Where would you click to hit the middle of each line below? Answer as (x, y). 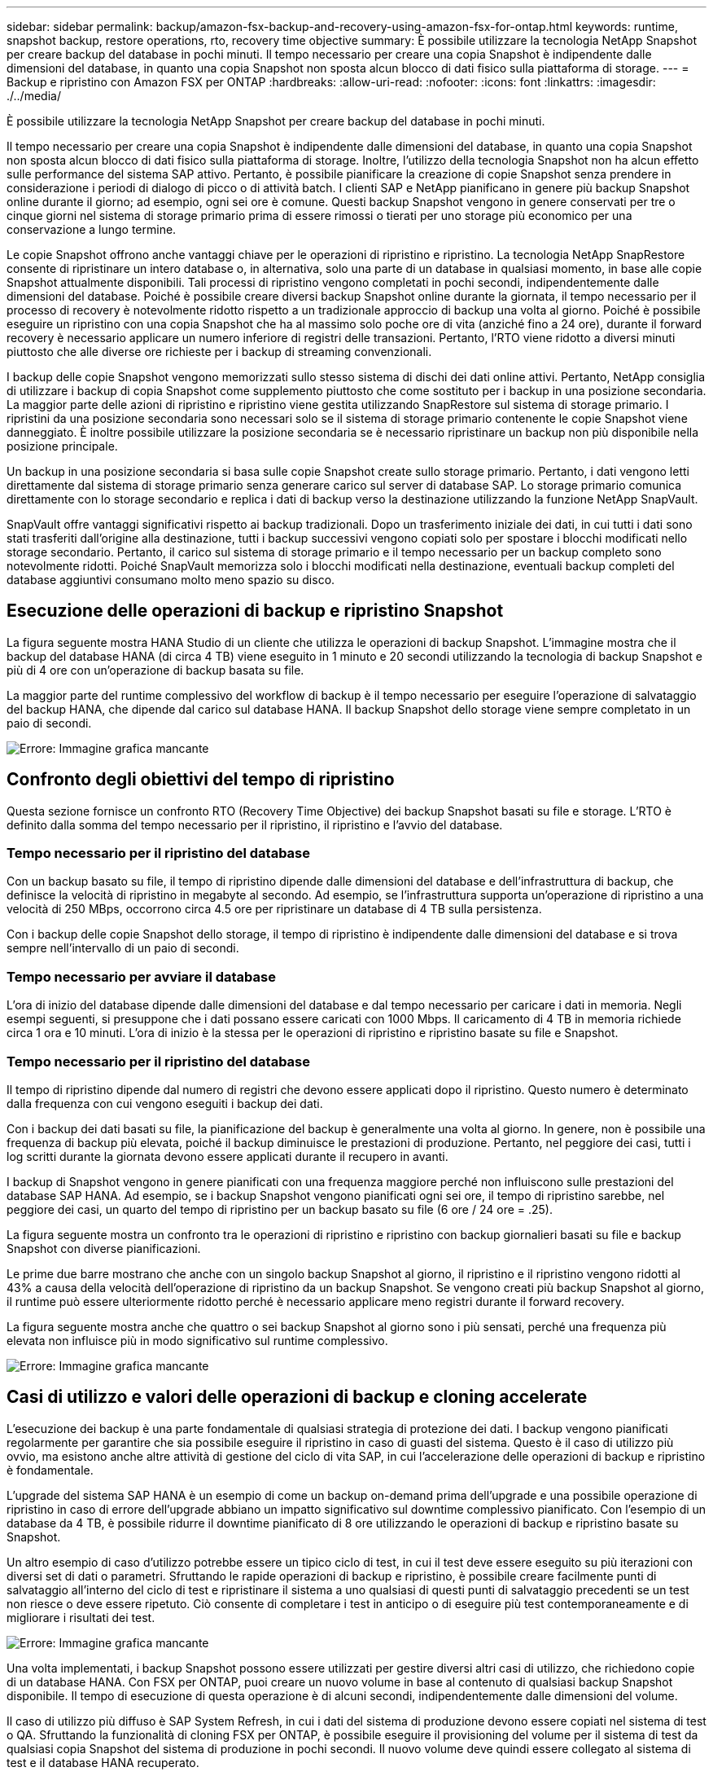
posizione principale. (62, 446)
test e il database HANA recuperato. (103, 1762)
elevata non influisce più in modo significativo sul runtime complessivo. (197, 1340)
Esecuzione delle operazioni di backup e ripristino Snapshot (255, 611)
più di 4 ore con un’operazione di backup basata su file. (155, 670)
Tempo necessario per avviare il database (141, 976)
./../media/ (34, 96)
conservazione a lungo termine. (92, 229)
